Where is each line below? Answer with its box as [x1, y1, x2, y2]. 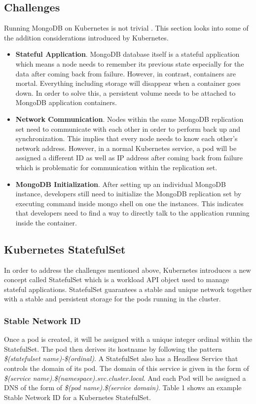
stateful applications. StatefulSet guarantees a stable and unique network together [4, 284, 252, 294]
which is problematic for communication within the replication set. [15, 162, 218, 172]
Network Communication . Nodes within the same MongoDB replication [15, 113, 244, 124]
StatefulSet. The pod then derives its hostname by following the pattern [4, 343, 222, 354]
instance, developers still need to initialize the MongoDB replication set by [15, 188, 242, 199]
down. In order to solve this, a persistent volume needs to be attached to [15, 87, 236, 98]
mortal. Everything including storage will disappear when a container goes [15, 78, 241, 88]
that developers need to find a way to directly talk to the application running [15, 208, 250, 218]
